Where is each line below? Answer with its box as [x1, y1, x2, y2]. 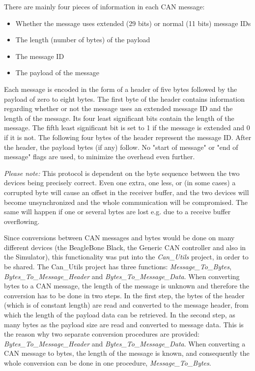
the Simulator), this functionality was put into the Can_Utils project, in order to [4, 252, 249, 262]
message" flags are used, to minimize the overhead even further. [4, 151, 195, 162]
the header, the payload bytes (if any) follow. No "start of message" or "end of [4, 142, 238, 152]
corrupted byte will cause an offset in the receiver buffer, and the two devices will [4, 187, 249, 197]
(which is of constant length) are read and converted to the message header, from [4, 300, 249, 310]
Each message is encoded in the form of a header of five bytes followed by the [4, 84, 237, 94]
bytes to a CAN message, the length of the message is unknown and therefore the [4, 281, 250, 291]
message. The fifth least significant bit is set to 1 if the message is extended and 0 [4, 122, 250, 133]
